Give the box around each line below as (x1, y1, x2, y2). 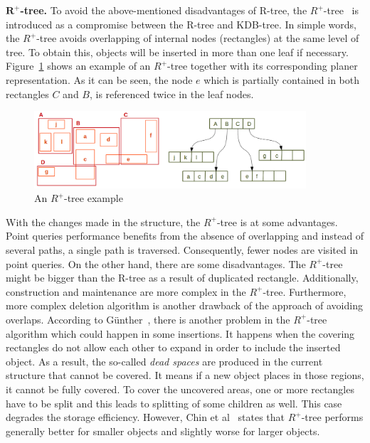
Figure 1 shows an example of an (6, 58, 151, 73)
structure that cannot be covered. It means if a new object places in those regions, (6, 368, 364, 383)
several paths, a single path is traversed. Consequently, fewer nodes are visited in (6, 242, 359, 257)
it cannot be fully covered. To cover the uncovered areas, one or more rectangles (6, 381, 354, 396)
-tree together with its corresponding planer (167, 58, 358, 73)
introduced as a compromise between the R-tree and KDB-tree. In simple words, (6, 16, 356, 31)
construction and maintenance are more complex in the (6, 284, 246, 299)
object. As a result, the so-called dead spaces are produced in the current (6, 353, 323, 368)
